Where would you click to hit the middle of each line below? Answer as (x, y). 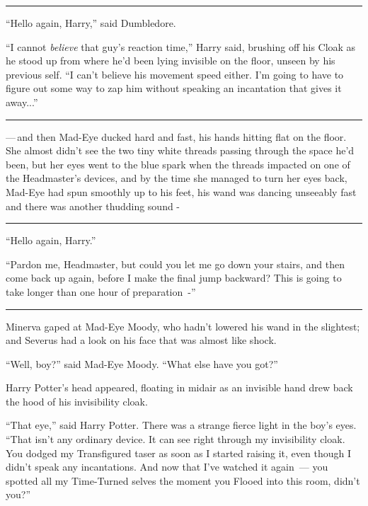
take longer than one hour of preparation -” (101, 291)
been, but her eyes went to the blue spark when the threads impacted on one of (178, 164)
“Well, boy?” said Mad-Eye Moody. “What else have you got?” (142, 363)
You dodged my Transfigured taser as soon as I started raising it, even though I (179, 453)
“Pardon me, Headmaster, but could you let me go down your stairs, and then (175, 264)
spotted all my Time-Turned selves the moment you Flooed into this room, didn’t (183, 480)
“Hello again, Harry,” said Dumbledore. (91, 23)
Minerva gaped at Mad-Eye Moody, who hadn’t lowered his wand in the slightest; (183, 326)
